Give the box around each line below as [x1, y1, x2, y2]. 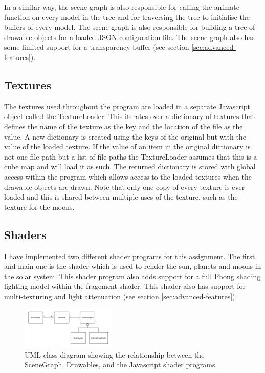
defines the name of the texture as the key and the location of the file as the [4, 121, 243, 131]
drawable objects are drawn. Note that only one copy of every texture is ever [4, 181, 245, 192]
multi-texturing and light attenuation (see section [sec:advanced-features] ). [4, 290, 237, 301]
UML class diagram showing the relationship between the [25, 349, 205, 360]
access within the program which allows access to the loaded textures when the [4, 171, 252, 182]
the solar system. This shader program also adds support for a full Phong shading [4, 270, 261, 281]
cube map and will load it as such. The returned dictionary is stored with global [4, 161, 256, 172]
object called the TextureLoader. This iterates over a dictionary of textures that [4, 111, 255, 122]
